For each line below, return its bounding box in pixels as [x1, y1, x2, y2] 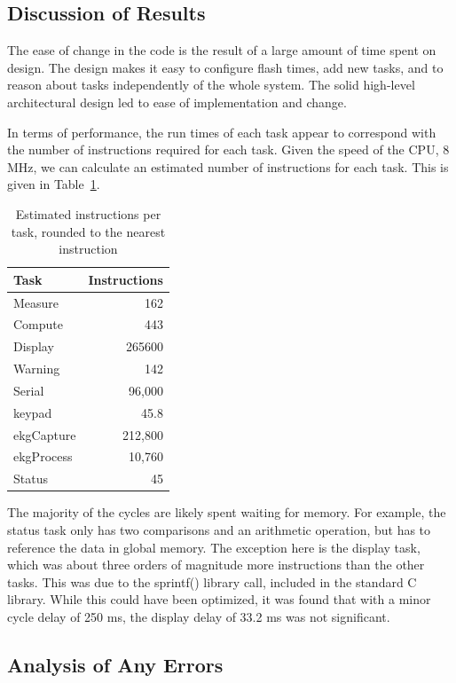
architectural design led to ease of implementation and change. [7, 92, 347, 111]
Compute [13, 315, 63, 334]
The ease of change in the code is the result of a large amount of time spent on [7, 41, 436, 59]
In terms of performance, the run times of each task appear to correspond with [7, 122, 436, 141]
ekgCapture [13, 425, 76, 444]
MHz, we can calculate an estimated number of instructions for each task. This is [7, 157, 449, 176]
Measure [13, 293, 59, 311]
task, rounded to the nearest [11, 222, 166, 240]
